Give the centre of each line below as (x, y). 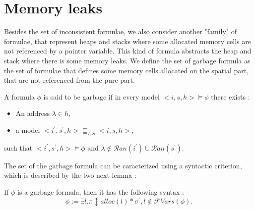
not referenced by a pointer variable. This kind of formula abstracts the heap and (128, 51)
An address (33, 113)
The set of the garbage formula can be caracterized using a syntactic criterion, (123, 165)
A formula (19, 96)
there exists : (230, 96)
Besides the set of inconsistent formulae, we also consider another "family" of (120, 31)
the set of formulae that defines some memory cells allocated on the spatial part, (127, 70)
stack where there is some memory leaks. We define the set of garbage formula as (127, 60)
